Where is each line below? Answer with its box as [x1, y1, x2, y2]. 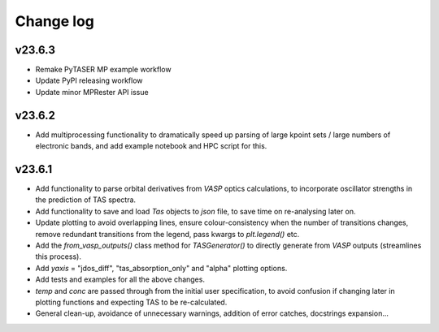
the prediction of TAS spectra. [35, 195, 137, 205]
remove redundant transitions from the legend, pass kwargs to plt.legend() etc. [35, 229, 300, 239]
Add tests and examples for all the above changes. [35, 274, 205, 284]
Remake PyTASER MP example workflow [35, 65, 172, 75]
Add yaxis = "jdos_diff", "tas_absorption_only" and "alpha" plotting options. [35, 263, 288, 273]
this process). [35, 252, 81, 261]
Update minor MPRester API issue [35, 87, 150, 97]
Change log [15, 12, 95, 30]
